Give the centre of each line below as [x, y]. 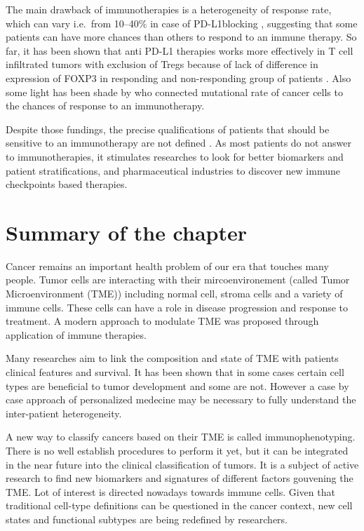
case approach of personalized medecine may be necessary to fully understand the [181, 399]
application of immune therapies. [76, 334]
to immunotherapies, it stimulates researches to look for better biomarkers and [175, 156]
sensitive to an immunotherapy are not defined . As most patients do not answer [178, 143]
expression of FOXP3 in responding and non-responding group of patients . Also [178, 78]
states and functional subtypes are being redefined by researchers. [147, 519]
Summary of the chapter [127, 232]
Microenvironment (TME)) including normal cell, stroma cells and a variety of [174, 294]
